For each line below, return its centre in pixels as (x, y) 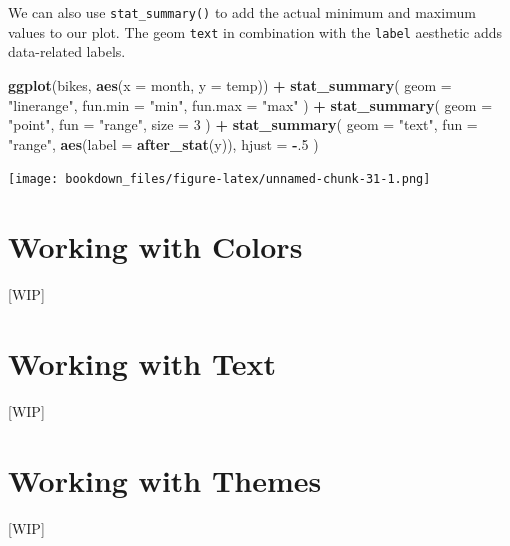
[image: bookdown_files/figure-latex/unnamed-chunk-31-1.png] (219, 179)
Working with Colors (155, 246)
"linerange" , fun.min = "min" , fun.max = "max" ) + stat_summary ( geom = (250, 104)
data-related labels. (67, 51)
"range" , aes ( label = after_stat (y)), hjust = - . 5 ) (163, 143)
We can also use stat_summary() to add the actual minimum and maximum (242, 12)
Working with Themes (165, 479)
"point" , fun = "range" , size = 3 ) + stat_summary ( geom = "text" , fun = (243, 124)
